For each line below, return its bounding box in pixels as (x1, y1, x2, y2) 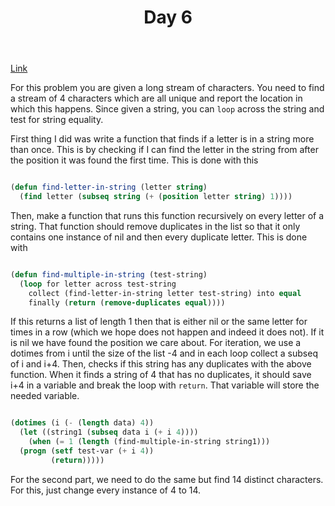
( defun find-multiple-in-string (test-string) (10, 269, 208, 280)
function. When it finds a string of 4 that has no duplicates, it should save (10, 369, 312, 381)
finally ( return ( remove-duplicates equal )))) (28, 297, 226, 308)
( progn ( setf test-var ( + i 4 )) (19, 446, 155, 456)
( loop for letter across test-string (19, 279, 177, 289)
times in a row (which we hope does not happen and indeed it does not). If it (10, 326, 325, 338)
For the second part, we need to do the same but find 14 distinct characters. (10, 473, 324, 485)
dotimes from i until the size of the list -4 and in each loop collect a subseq (10, 347, 318, 360)
